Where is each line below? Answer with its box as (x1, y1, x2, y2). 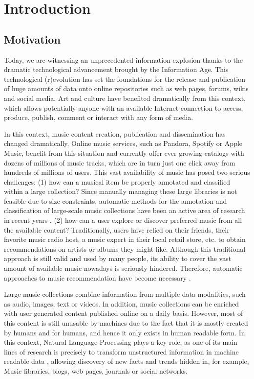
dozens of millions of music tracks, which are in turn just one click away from (4, 157, 235, 167)
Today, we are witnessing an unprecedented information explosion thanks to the (4, 54, 243, 65)
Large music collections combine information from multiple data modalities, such (4, 289, 246, 299)
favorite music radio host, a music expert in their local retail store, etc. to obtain (4, 234, 246, 244)
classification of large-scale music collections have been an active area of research (4, 205, 245, 215)
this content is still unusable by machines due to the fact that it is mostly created (4, 318, 248, 328)
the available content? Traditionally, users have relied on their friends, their (4, 224, 230, 235)
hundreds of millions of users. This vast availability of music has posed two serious (4, 167, 250, 177)
